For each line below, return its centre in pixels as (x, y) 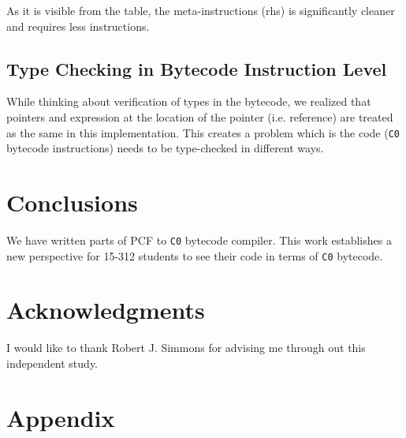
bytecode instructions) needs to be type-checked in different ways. (165, 148)
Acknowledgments (106, 310)
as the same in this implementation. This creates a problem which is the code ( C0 (203, 132)
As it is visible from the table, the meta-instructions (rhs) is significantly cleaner (201, 10)
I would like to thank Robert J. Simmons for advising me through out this (186, 348)
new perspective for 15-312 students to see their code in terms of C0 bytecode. (195, 255)
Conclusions (72, 202)
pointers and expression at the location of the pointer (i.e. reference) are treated (200, 116)
